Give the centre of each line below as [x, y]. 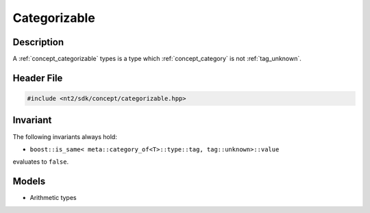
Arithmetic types [53, 198]
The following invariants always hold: [65, 136]
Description [38, 42]
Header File [38, 78]
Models [29, 181]
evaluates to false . [40, 162]
